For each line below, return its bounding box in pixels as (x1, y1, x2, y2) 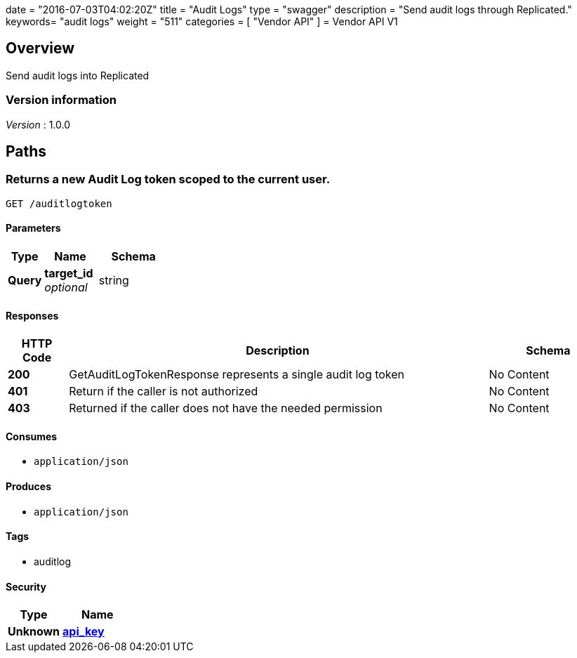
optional (44, 280, 88, 295)
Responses (6, 309, 59, 322)
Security (6, 580, 46, 593)
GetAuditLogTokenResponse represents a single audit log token (69, 367, 405, 382)
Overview (6, 39, 75, 58)
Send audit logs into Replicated (6, 69, 150, 81)
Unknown (8, 624, 60, 639)
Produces (6, 480, 51, 493)
